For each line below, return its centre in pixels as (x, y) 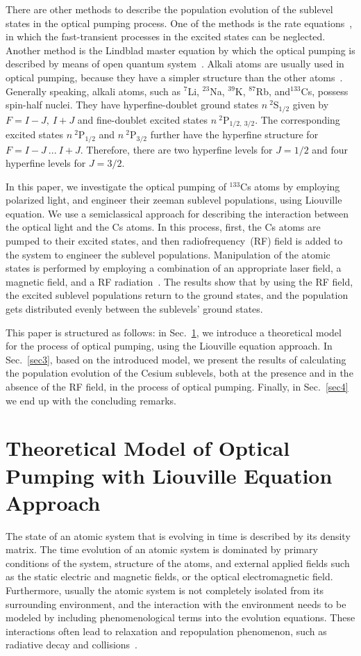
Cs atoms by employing (290, 186)
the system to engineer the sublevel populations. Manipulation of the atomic (168, 254)
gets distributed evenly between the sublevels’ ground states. (134, 309)
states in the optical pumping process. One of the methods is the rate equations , (179, 23)
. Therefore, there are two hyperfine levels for (176, 149)
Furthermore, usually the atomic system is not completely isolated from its (165, 590)
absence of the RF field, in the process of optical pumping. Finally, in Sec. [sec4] (177, 387)
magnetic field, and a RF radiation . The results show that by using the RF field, (179, 281)
